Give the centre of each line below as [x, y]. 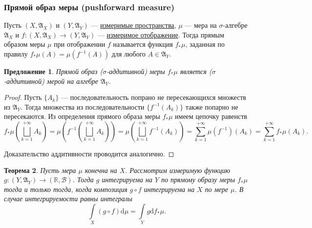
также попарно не [212, 106]
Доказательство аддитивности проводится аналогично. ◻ [89, 153]
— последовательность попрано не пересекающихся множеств [154, 97]
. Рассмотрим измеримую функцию [178, 170]
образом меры [25, 44]
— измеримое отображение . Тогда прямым [161, 34]
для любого [129, 54]
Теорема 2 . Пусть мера [40, 170]
